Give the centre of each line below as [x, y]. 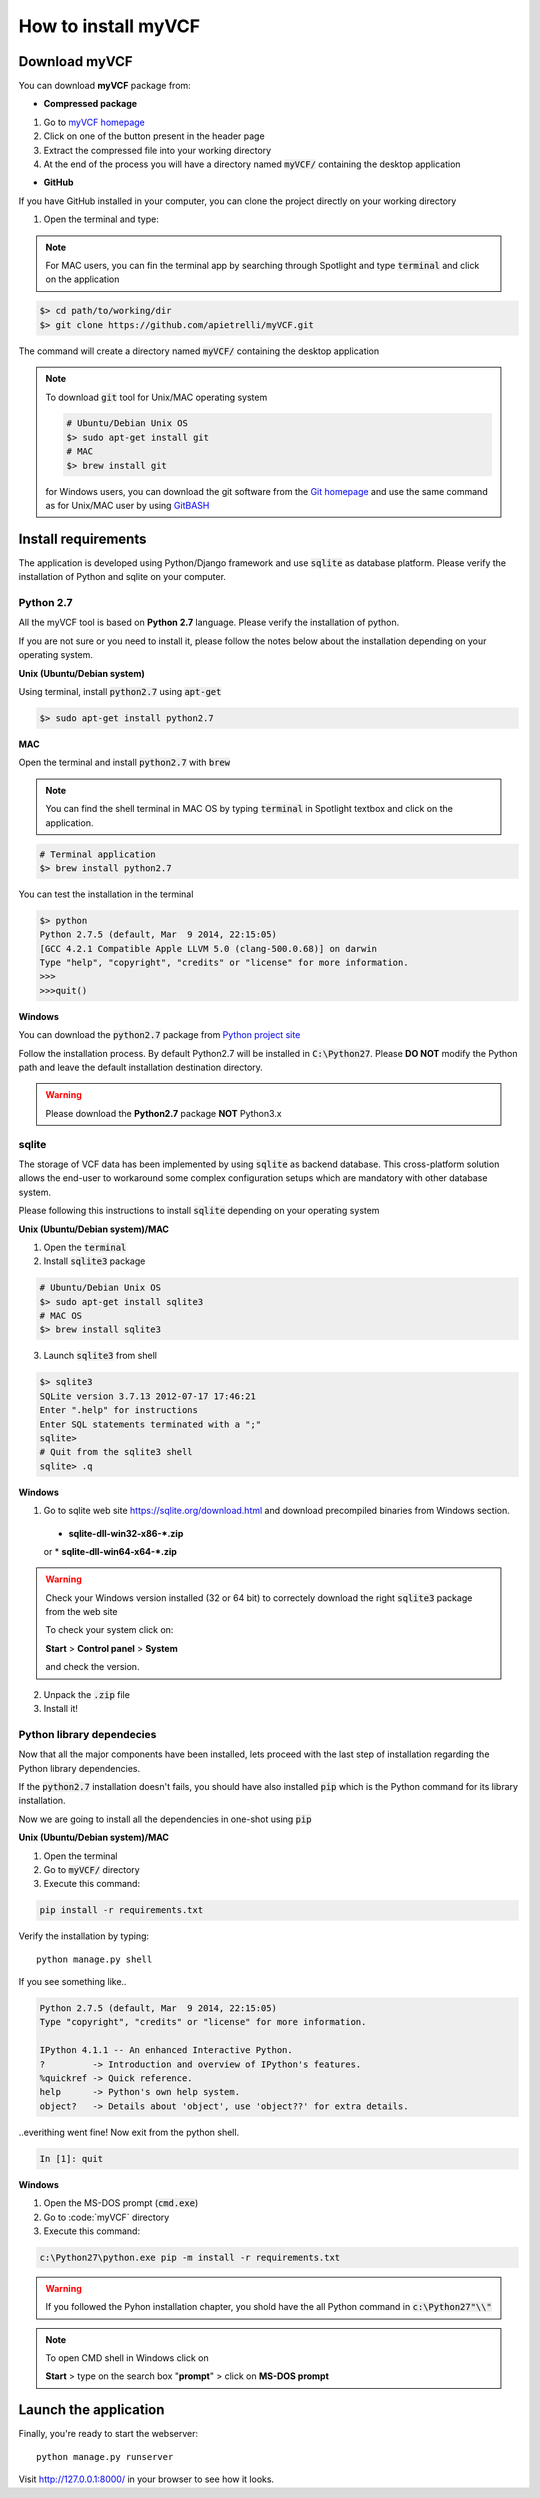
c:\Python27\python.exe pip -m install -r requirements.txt [190, 2257]
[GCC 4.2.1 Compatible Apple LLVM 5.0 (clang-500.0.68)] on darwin [208, 948]
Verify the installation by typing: [84, 1936]
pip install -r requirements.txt [121, 1910]
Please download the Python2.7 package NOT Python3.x [163, 1113]
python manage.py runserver [105, 2456]
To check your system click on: [109, 1630]
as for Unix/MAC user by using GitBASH [127, 506]
